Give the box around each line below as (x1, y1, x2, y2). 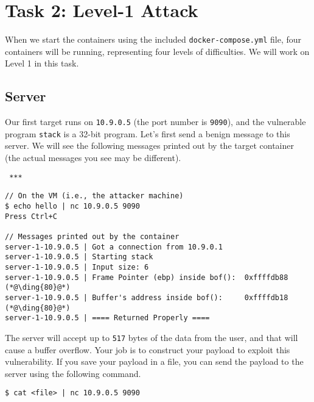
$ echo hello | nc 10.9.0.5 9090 (5, 201, 140, 210)
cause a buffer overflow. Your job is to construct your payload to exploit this (5, 343, 290, 356)
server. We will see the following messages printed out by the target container (5, 139, 294, 152)
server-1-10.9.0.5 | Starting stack (5, 253, 153, 262)
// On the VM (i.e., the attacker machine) (5, 192, 184, 201)
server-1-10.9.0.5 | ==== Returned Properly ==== (5, 314, 210, 323)
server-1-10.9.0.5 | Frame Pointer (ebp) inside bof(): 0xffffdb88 (5, 273, 288, 282)
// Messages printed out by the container (5, 232, 180, 241)
